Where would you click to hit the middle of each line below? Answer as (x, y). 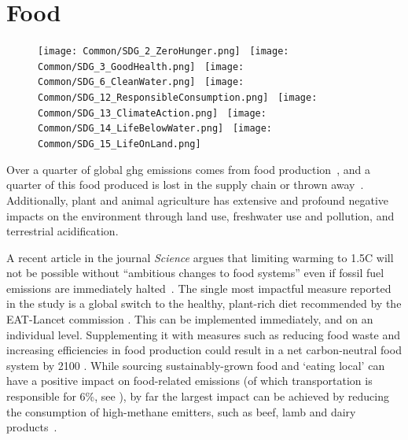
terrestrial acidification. (62, 231)
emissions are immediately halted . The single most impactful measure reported (199, 288)
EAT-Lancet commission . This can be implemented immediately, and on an (190, 319)
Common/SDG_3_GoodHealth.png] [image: (141, 67)
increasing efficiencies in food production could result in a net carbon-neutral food (204, 350)
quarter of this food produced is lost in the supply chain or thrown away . (185, 185)
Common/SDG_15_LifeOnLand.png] (119, 144)
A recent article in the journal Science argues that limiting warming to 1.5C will (200, 257)
